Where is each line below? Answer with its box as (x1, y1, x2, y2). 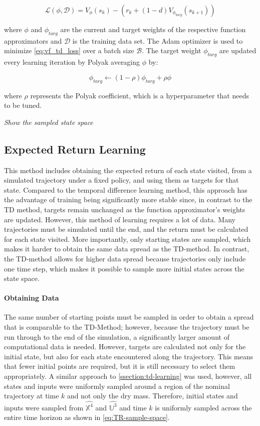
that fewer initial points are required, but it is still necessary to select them (4, 361, 235, 371)
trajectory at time (4, 390, 59, 401)
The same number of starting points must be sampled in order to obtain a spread (4, 312, 254, 322)
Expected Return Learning (4, 141, 146, 157)
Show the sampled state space (4, 116, 93, 127)
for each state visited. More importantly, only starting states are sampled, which (4, 233, 251, 244)
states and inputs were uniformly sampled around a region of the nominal (4, 380, 230, 391)
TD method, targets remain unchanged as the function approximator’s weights (4, 204, 245, 214)
